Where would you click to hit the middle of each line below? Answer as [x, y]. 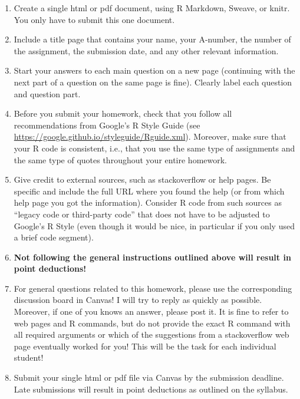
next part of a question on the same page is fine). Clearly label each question [153, 82]
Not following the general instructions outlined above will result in [152, 257]
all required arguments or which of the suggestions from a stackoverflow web [151, 334]
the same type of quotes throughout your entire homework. [120, 159]
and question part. [47, 93]
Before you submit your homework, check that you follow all [123, 113]
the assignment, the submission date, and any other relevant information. [146, 50]
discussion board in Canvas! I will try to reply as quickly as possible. [138, 300]
